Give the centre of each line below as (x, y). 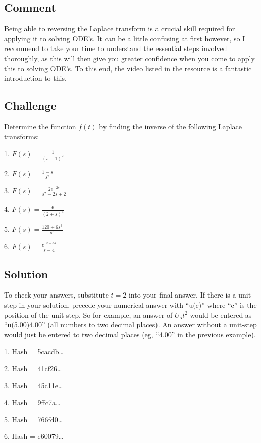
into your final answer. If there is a (182, 295)
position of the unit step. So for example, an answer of (88, 314)
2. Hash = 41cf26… (33, 368)
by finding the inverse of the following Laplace (170, 126)
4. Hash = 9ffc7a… (32, 402)
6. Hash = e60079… (34, 436)
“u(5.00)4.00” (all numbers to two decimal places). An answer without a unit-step (130, 325)
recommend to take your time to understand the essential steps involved (116, 48)
